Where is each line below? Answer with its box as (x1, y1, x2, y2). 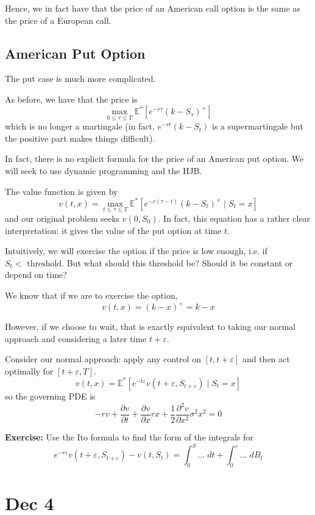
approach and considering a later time (5, 332, 147, 345)
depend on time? (5, 268, 67, 281)
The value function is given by (5, 184, 118, 197)
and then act (242, 352, 290, 365)
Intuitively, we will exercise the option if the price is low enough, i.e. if (5, 244, 267, 257)
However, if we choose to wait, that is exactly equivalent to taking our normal (5, 320, 296, 333)
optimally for (5, 364, 54, 377)
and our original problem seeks (5, 211, 120, 224)
